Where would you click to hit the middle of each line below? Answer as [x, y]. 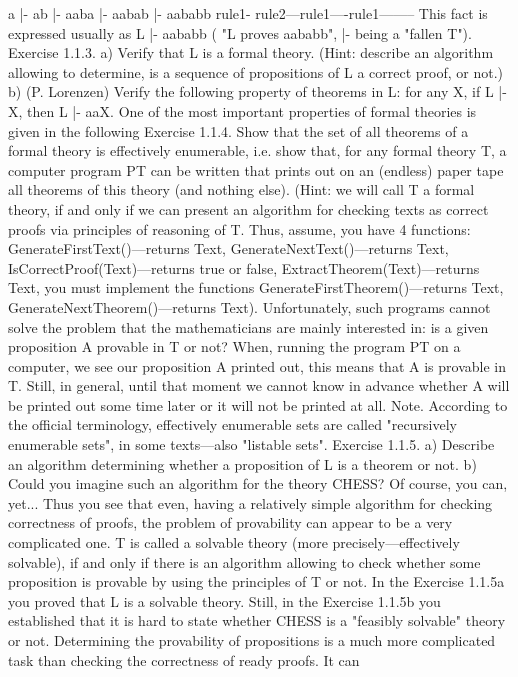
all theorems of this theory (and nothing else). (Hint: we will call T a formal [241, 189]
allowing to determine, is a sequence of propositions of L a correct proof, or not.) [256, 71]
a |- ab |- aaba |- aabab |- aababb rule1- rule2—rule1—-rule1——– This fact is [248, 13]
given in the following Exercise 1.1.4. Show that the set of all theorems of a [238, 130]
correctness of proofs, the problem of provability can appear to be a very [230, 522]
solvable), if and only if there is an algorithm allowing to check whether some [244, 561]
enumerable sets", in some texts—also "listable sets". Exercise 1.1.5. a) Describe [251, 444]
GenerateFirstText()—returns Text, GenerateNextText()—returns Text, [228, 248]
